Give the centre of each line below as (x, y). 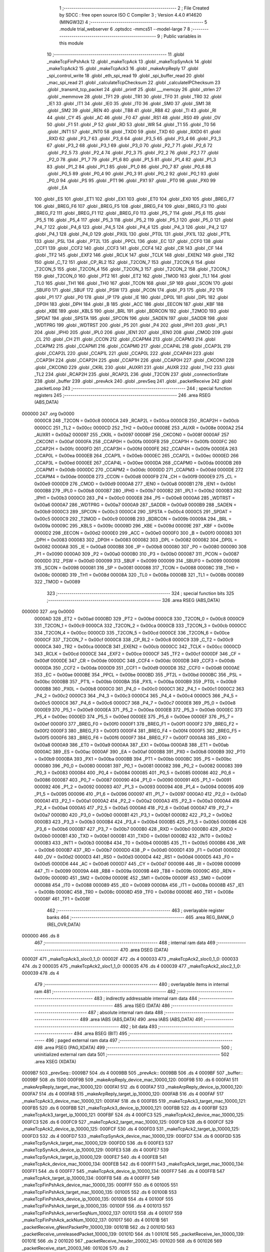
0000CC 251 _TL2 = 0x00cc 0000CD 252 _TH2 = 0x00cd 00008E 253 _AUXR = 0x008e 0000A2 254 (139, 428)
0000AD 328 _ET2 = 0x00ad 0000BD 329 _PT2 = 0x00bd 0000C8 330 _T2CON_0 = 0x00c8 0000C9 (139, 618)
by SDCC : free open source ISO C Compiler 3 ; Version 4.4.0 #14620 (130, 15)
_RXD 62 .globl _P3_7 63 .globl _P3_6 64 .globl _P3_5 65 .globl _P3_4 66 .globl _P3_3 (134, 139)
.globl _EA (57, 187)
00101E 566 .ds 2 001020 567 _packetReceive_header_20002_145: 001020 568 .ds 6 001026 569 (122, 1241)
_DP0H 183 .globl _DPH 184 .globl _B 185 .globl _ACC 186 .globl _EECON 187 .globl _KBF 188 (129, 304)
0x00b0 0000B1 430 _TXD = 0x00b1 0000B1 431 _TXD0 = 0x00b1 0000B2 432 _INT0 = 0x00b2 (133, 836)
